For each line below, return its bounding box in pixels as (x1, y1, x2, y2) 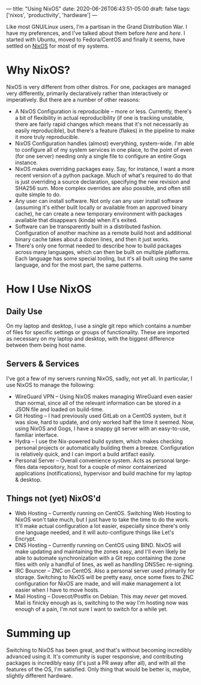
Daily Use (6, 306, 43, 317)
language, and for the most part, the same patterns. (14, 261, 143, 268)
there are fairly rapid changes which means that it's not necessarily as (14, 120, 189, 128)
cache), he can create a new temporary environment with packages (14, 210, 183, 217)
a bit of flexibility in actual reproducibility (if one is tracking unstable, (14, 114, 185, 121)
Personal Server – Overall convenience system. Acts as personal (14, 457, 175, 464)
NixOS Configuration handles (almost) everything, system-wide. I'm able (14, 140, 194, 147)
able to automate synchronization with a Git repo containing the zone (14, 554, 186, 562)
